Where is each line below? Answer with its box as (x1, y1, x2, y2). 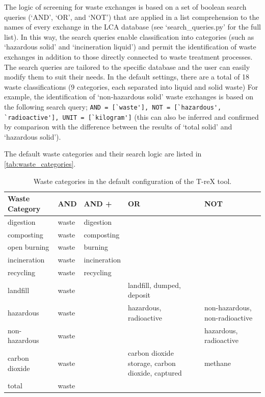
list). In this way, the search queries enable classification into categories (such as (4, 31, 254, 42)
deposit (127, 289, 150, 300)
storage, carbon (127, 357, 176, 368)
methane (204, 357, 231, 368)
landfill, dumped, (127, 279, 181, 290)
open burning (8, 242, 49, 252)
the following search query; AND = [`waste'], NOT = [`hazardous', (4, 101, 222, 112)
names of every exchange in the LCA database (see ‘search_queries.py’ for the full (4, 21, 261, 32)
